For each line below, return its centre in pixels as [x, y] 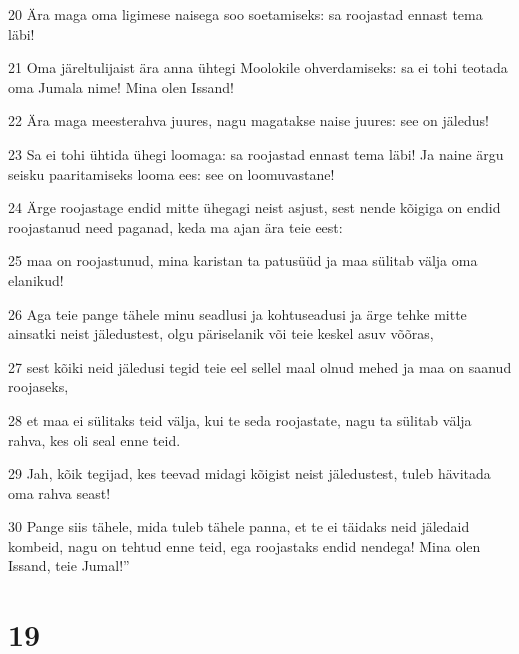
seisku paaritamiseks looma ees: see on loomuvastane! [171, 173]
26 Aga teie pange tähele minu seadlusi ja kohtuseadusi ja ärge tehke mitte [237, 313]
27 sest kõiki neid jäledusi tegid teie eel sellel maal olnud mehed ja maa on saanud [260, 366]
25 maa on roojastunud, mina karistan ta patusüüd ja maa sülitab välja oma [243, 260]
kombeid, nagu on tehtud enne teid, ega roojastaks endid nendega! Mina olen [244, 545]
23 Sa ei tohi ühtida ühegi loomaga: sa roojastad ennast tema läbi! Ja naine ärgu [256, 153]
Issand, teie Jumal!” [69, 565]
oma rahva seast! [59, 492]
